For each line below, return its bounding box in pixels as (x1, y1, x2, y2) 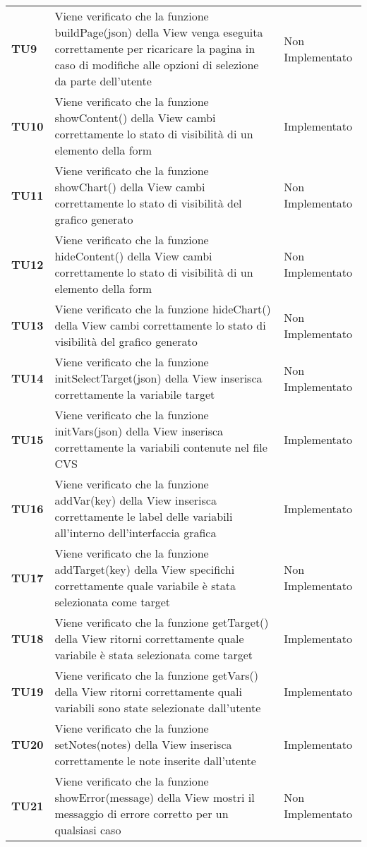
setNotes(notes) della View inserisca (54, 736, 232, 752)
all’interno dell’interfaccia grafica (54, 524, 217, 541)
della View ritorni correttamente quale (54, 630, 244, 647)
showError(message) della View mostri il (54, 789, 255, 805)
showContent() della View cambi (54, 109, 216, 126)
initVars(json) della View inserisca (54, 423, 224, 439)
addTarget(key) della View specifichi (54, 561, 235, 577)
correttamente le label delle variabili (54, 508, 233, 524)
